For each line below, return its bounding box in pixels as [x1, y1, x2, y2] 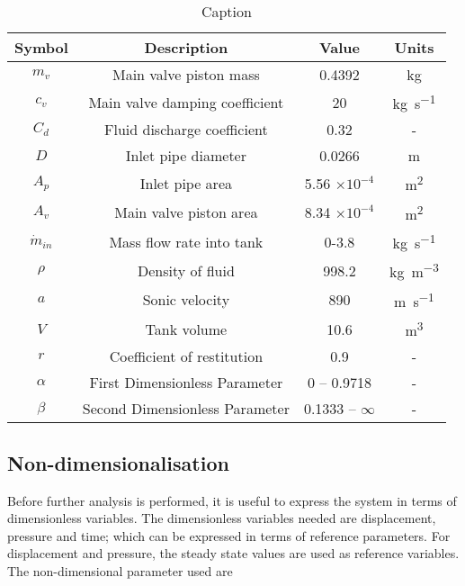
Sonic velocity [142, 289, 230, 311]
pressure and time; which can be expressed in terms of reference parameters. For [7, 526, 451, 545]
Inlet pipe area [139, 172, 232, 194]
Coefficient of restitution [109, 346, 264, 367]
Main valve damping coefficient [88, 91, 284, 113]
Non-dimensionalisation [7, 448, 229, 476]
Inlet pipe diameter [125, 145, 246, 167]
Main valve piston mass [112, 64, 260, 85]
